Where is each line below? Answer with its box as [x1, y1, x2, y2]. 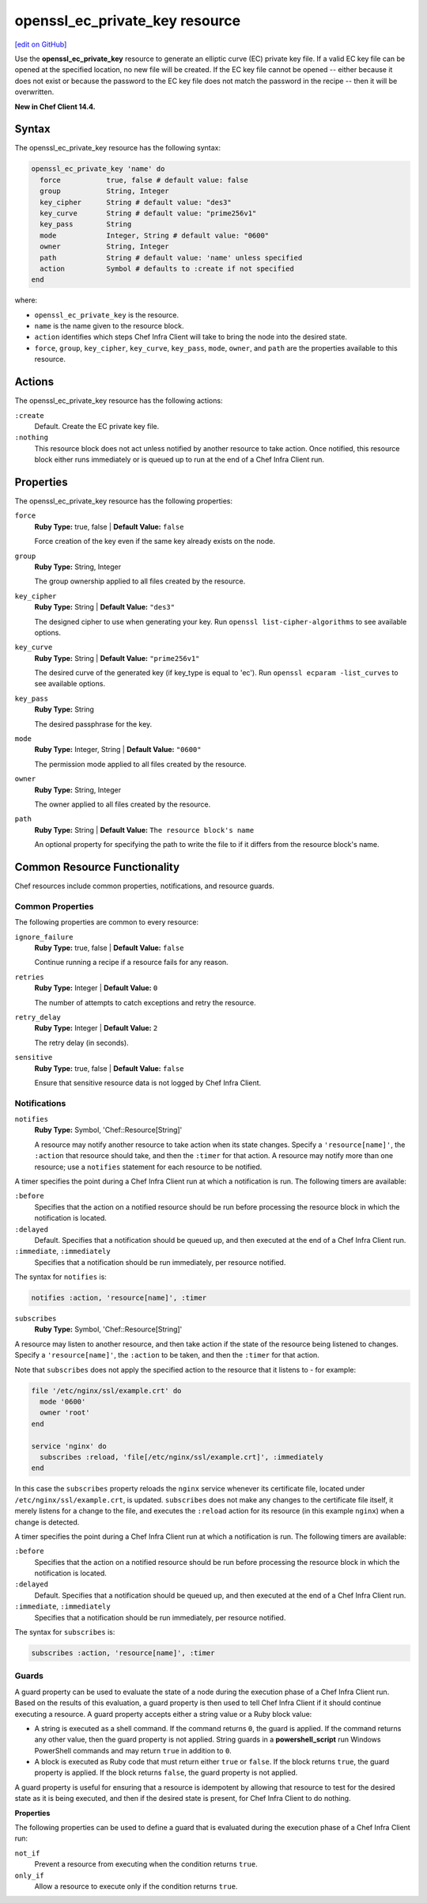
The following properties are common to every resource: [14, 917, 199, 927]
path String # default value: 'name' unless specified [40, 253, 303, 262]
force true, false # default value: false [40, 175, 248, 184]
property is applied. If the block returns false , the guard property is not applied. [34, 1768, 298, 1777]
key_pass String [40, 220, 132, 229]
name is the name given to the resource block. [34, 321, 184, 331]
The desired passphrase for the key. [34, 719, 153, 728]
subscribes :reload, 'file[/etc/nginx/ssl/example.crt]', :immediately [40, 1453, 323, 1461]
